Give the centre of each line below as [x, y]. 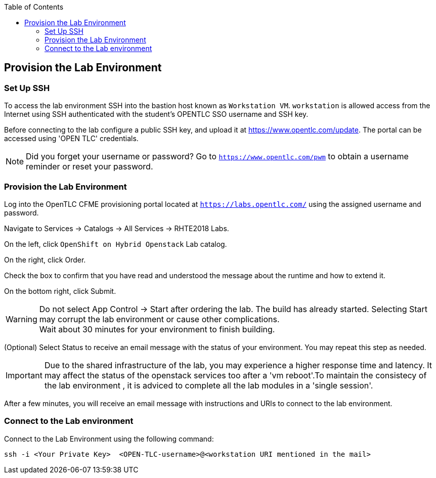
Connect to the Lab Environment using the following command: [109, 439]
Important [24, 375]
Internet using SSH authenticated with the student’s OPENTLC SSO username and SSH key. [156, 114]
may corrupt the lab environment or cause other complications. [159, 319]
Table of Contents [34, 7]
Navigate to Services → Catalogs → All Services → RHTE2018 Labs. [117, 228]
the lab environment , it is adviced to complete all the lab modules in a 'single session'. [209, 385]
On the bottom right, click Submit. [60, 291]
